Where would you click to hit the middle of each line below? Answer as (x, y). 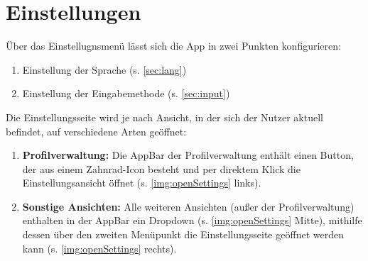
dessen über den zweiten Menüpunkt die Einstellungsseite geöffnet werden (183, 234)
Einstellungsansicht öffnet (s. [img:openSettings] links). (142, 183)
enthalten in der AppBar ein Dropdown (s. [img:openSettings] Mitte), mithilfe (192, 220)
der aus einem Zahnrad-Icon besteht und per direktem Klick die (161, 168)
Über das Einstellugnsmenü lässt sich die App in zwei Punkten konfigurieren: (173, 46)
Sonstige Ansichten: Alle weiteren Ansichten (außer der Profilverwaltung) (188, 206)
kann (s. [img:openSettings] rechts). (99, 248)
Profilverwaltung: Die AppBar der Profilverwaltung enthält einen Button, (188, 155)
